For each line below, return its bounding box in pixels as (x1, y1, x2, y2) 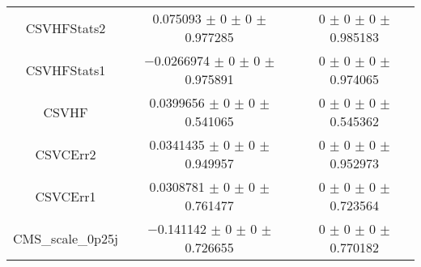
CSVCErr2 (35, 144, 96, 163)
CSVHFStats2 (25, 18, 106, 37)
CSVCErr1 (35, 186, 96, 206)
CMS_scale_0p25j (13, 228, 118, 248)
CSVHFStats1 (25, 60, 106, 79)
